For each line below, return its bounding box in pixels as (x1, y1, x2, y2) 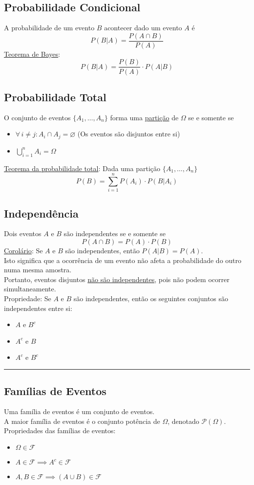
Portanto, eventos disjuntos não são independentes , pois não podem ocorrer (4, 274, 230, 284)
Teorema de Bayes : (4, 48, 61, 59)
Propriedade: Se (4, 293, 51, 304)
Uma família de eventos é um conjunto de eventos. (4, 406, 155, 417)
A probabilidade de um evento (4, 22, 95, 33)
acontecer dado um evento (104, 22, 182, 33)
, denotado (168, 416, 199, 426)
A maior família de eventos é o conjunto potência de (4, 416, 160, 426)
